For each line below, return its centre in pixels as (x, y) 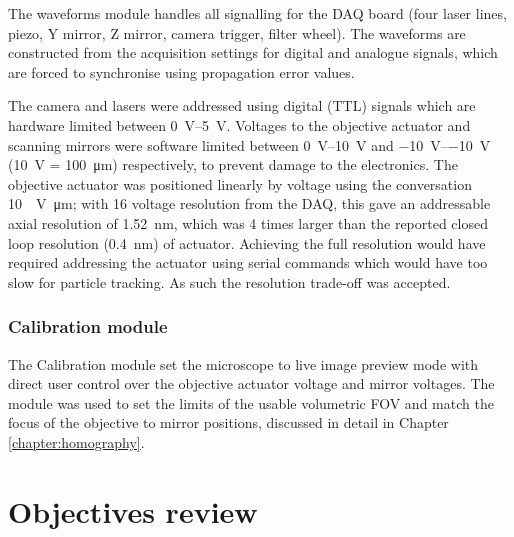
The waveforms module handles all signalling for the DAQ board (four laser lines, (257, 13)
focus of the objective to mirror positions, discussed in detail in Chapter (228, 422)
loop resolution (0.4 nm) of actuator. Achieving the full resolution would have (247, 242)
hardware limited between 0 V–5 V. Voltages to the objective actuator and (239, 124)
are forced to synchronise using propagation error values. (181, 71)
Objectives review (133, 510)
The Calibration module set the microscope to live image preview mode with (243, 363)
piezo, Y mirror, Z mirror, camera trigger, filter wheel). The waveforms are (237, 32)
